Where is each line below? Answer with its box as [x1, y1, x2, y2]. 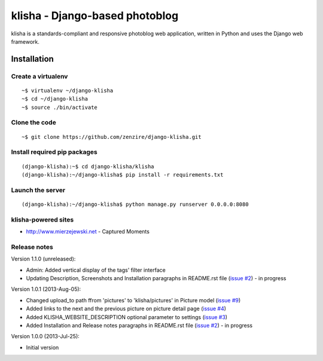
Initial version [26, 344, 59, 351]
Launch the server [11, 186, 66, 194]
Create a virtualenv [11, 72, 68, 80]
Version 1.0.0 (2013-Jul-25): [11, 333, 80, 340]
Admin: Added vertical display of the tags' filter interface [26, 266, 166, 274]
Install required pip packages [11, 148, 98, 156]
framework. [11, 38, 40, 45]
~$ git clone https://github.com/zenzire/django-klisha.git [22, 134, 202, 140]
